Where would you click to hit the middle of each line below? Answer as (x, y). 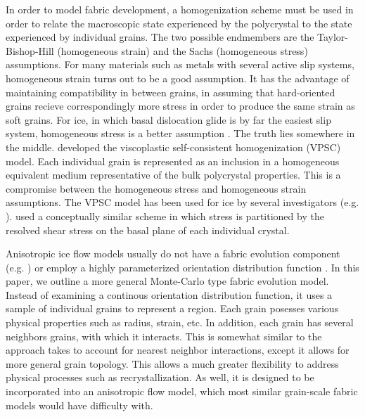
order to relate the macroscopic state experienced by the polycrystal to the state (179, 23)
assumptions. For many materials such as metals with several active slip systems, (180, 64)
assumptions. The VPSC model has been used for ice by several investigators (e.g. (182, 202)
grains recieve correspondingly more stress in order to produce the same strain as (180, 106)
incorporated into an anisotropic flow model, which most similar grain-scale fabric (182, 391)
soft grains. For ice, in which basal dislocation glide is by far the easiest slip (168, 119)
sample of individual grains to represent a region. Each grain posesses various (172, 308)
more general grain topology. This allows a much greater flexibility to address (172, 363)
